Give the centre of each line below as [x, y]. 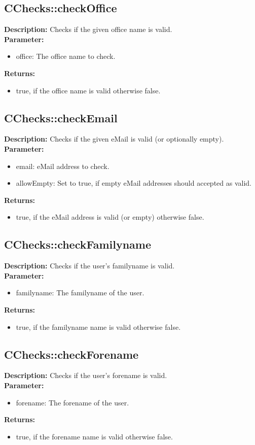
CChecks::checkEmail [61, 117]
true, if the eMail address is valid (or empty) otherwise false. [110, 217]
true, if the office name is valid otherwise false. [88, 90]
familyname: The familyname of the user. [80, 293]
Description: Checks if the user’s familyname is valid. [89, 266]
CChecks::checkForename [71, 354]
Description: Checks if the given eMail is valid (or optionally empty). [114, 139]
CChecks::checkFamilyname [78, 244]
